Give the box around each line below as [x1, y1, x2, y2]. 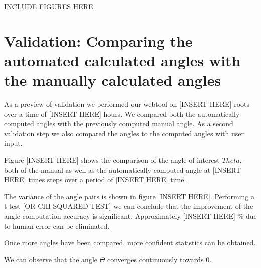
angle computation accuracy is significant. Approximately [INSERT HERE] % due [4, 211, 257, 221]
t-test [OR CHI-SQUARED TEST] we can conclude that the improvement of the [4, 201, 253, 211]
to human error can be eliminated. [4, 220, 110, 231]
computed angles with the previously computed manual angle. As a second [4, 118, 233, 129]
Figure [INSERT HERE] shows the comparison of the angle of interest [4, 155, 220, 165]
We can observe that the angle [4, 254, 97, 264]
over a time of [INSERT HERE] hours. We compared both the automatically [4, 108, 240, 119]
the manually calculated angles [4, 70, 221, 90]
